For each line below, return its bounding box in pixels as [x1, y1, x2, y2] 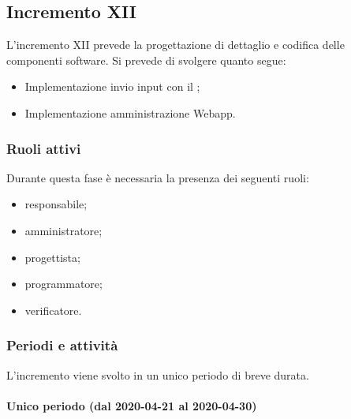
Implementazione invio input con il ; [24, 78, 200, 95]
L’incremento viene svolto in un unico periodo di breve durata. [6, 366, 309, 383]
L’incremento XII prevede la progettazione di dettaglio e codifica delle [6, 36, 345, 53]
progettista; [24, 249, 80, 265]
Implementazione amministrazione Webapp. [24, 104, 236, 121]
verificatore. [24, 301, 82, 318]
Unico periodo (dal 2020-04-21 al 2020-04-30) [6, 397, 257, 413]
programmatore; [24, 275, 103, 292]
